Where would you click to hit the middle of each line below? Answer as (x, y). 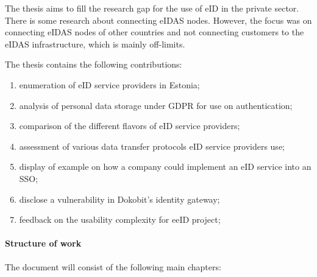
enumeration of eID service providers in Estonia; (109, 84)
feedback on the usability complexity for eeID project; (120, 219)
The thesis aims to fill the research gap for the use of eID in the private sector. (152, 8)
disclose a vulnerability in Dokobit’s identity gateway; (119, 199)
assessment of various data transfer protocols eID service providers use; (152, 146)
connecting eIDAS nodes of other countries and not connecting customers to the (155, 32)
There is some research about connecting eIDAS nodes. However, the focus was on (158, 20)
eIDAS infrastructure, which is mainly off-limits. (95, 44)
